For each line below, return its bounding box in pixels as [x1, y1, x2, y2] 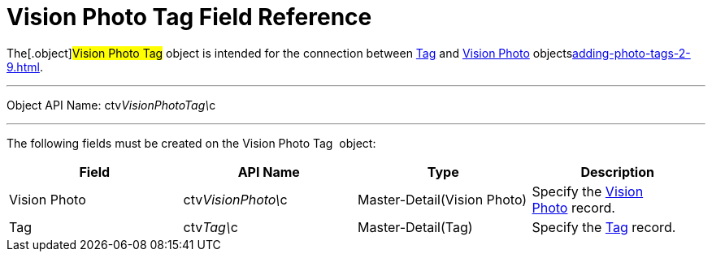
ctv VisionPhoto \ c [183, 191, 288, 208]
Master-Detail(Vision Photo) [358, 191, 527, 208]
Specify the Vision [532, 183, 644, 200]
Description [580, 163, 654, 180]
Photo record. [532, 199, 615, 216]
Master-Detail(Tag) [358, 218, 473, 235]
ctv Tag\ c [183, 218, 238, 235]
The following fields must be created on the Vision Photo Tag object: [7, 135, 376, 150]
